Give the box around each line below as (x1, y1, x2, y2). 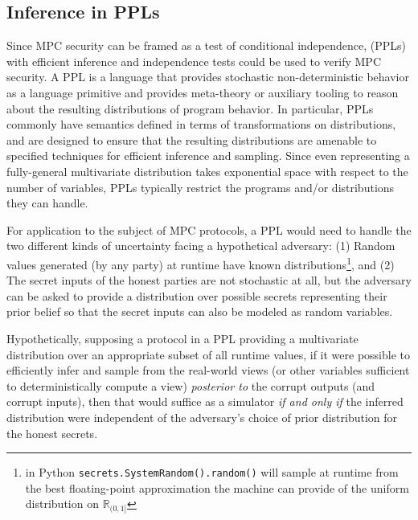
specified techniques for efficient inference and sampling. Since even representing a (6, 147, 410, 164)
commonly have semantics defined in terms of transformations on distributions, (6, 116, 396, 133)
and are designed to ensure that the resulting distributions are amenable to (6, 131, 377, 148)
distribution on (25, 495, 99, 512)
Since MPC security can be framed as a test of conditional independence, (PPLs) (6, 37, 406, 54)
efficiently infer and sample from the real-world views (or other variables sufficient (6, 362, 410, 379)
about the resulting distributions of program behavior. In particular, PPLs (6, 100, 374, 117)
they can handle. (6, 194, 88, 211)
